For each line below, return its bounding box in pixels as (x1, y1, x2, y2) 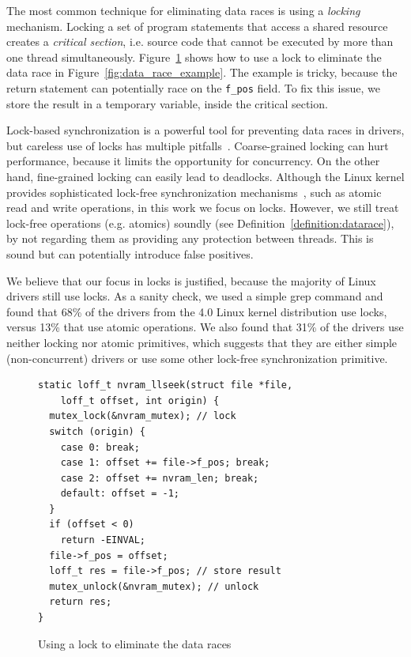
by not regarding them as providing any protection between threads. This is (6, 230, 374, 247)
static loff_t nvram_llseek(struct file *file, (38, 379, 293, 391)
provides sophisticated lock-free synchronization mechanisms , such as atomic (6, 183, 382, 200)
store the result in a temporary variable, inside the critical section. (6, 95, 328, 111)
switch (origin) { (49, 425, 146, 437)
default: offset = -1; (60, 488, 179, 500)
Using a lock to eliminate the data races (38, 635, 232, 651)
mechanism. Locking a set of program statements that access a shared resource (6, 17, 388, 34)
